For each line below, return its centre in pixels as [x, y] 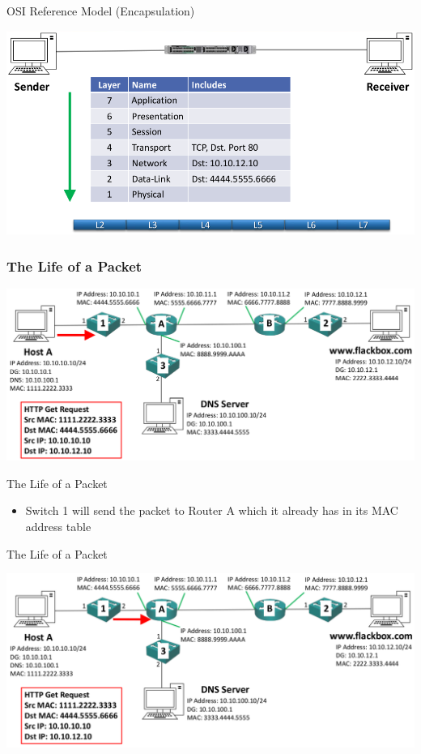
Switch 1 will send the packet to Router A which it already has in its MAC [212, 510]
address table [58, 527]
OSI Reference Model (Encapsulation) [101, 11]
